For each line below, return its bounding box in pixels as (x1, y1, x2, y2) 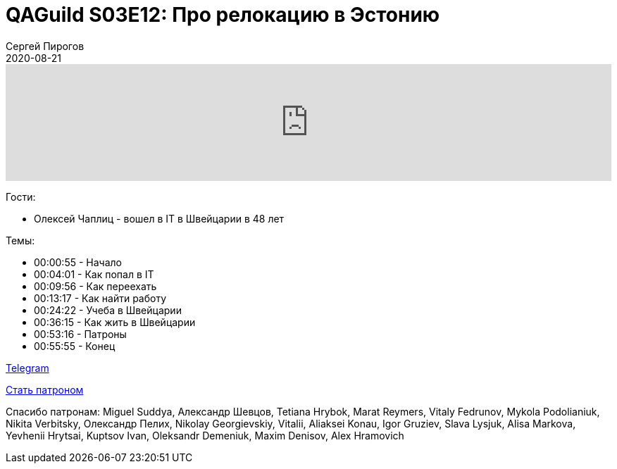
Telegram (6, 361, 49, 374)
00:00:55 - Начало (34, 256, 122, 268)
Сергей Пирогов (6, 39, 85, 52)
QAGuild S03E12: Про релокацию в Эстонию (6, 3, 440, 27)
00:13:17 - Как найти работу (34, 292, 167, 304)
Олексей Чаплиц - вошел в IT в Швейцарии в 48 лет (34, 212, 285, 225)
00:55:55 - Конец (34, 339, 116, 352)
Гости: (6, 190, 36, 203)
